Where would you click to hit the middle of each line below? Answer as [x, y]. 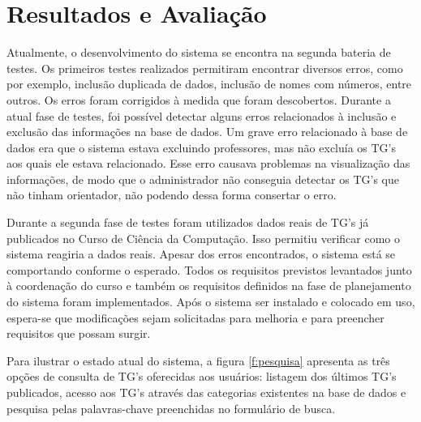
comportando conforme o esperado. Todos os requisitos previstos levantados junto [209, 269]
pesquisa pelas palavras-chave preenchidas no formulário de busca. [171, 408]
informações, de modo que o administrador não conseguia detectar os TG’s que [203, 179]
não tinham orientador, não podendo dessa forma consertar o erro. [172, 195]
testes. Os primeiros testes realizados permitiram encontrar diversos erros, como [205, 68]
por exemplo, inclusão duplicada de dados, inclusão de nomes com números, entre [209, 84]
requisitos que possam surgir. [79, 333]
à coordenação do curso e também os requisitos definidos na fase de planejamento [209, 286]
